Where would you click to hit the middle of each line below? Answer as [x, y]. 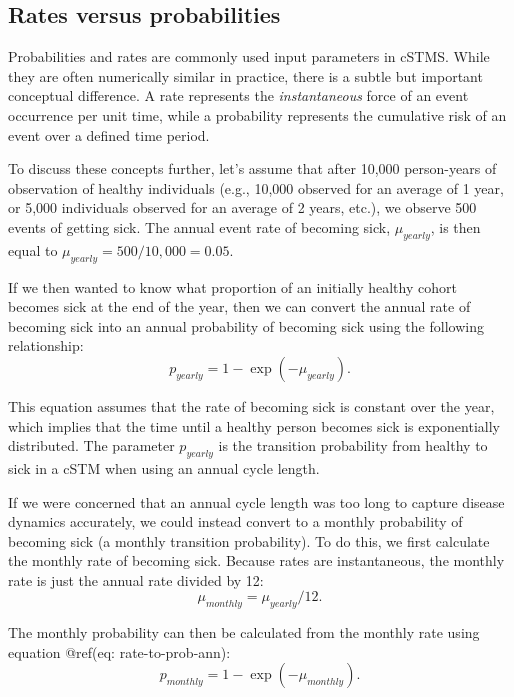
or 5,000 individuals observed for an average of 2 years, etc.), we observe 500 [242, 207]
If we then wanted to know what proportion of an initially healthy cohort [232, 286]
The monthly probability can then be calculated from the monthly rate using [244, 632]
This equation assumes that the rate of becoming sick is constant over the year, [251, 405]
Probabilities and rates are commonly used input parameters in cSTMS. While [249, 56]
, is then [455, 226]
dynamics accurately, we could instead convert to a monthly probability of [235, 521]
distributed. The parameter [91, 445]
